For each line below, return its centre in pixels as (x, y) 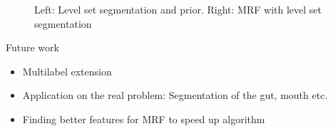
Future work (32, 47)
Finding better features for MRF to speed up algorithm (144, 119)
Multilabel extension (67, 71)
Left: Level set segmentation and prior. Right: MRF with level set (178, 9)
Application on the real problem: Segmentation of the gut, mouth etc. (175, 95)
